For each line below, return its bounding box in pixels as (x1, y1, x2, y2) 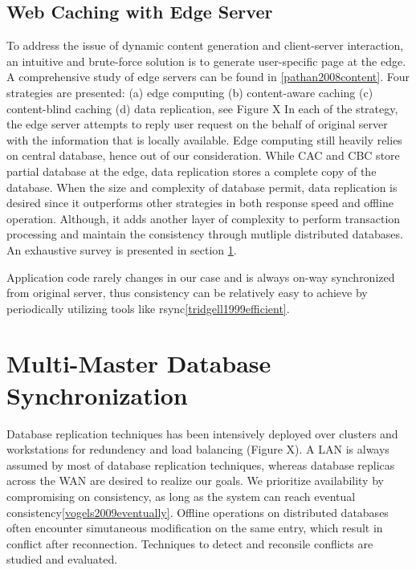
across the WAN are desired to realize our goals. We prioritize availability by (6, 472, 384, 489)
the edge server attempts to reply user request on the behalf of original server (6, 116, 388, 132)
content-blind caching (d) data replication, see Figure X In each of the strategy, (6, 100, 398, 116)
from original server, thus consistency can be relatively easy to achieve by (6, 284, 368, 301)
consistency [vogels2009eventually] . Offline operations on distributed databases (6, 503, 389, 520)
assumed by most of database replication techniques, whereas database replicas (6, 456, 395, 473)
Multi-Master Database (6, 347, 271, 380)
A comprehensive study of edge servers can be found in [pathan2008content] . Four (6, 68, 410, 85)
